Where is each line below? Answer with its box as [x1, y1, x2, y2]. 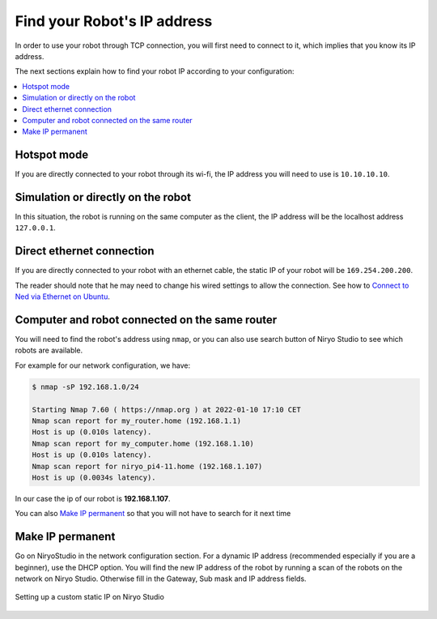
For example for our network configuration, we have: [15, 361, 191, 370]
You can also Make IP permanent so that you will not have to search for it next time [15, 509, 291, 519]
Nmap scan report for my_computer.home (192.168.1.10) [32, 438, 254, 448]
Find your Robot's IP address [15, 12, 213, 30]
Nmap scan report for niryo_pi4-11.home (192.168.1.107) [32, 462, 263, 471]
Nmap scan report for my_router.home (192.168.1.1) [32, 416, 242, 425]
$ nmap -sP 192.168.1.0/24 [32, 382, 139, 391]
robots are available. [15, 345, 83, 356]
